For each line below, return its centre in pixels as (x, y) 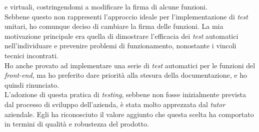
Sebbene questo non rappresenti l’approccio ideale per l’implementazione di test (126, 16)
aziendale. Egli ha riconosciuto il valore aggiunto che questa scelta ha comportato (129, 114)
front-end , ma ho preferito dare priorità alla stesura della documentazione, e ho (126, 75)
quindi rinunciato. (32, 84)
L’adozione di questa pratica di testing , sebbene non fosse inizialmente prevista (125, 94)
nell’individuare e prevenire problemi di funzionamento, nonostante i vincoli (120, 46)
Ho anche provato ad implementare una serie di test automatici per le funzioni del (130, 65)
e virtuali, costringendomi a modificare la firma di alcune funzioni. (106, 6)
